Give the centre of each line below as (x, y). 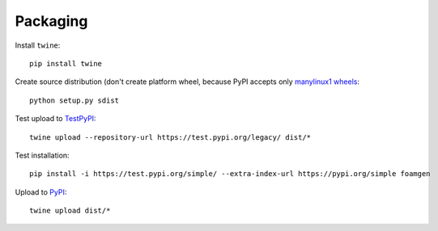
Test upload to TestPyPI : (55, 119)
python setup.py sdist (74, 100)
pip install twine (66, 63)
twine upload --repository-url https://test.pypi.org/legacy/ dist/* (170, 137)
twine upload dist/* (70, 211)
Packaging (51, 21)
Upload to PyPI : (41, 192)
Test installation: (42, 155)
